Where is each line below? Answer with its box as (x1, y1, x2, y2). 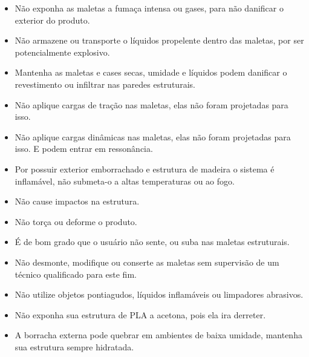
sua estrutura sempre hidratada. (15, 340, 134, 353)
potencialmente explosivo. (15, 45, 110, 58)
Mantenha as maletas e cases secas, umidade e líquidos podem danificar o (15, 66, 287, 79)
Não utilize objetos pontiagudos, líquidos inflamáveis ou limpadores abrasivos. (15, 288, 304, 301)
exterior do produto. (15, 13, 90, 26)
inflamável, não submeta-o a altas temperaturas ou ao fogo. (15, 174, 235, 187)
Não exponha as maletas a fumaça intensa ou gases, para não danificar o (15, 2, 284, 14)
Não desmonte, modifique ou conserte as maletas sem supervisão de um (15, 255, 279, 268)
